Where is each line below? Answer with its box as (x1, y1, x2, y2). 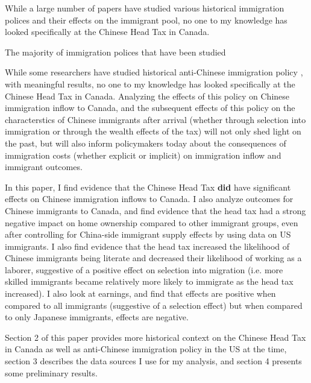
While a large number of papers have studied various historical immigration (5, 2, 284, 14)
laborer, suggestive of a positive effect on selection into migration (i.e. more (5, 263, 283, 276)
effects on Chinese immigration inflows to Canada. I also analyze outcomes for (5, 192, 294, 205)
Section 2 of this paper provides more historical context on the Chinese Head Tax (5, 331, 306, 343)
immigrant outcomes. (5, 160, 83, 173)
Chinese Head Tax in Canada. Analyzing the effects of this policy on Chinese (5, 89, 290, 102)
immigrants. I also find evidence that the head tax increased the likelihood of (5, 239, 290, 252)
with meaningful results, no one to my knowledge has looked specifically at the (5, 77, 295, 90)
